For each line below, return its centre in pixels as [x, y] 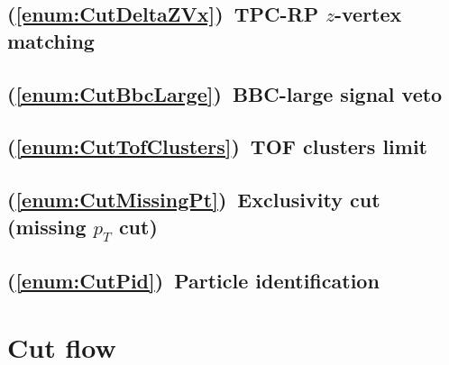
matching [51, 40]
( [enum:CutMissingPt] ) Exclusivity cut [194, 200]
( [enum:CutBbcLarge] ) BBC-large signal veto [225, 93]
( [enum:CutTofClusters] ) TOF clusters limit [217, 146]
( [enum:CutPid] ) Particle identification [193, 281]
